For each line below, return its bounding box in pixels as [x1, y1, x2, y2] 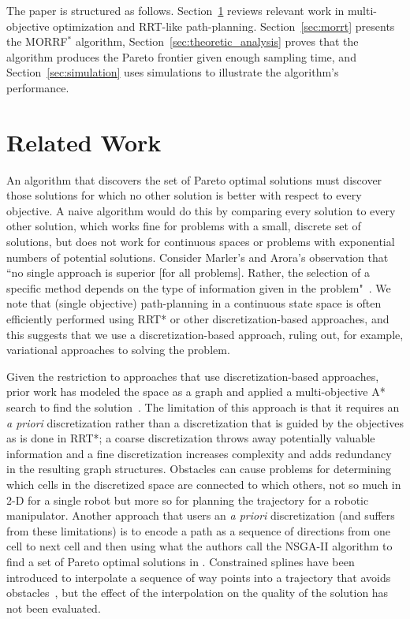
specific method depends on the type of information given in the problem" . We [6, 279, 391, 296]
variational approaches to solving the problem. [6, 341, 230, 358]
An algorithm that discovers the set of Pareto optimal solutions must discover [6, 171, 382, 188]
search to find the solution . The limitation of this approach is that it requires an [6, 399, 400, 415]
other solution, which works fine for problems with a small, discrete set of [6, 218, 361, 234]
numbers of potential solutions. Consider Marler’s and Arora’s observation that [6, 248, 389, 265]
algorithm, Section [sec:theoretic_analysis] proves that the [75, 33, 359, 50]
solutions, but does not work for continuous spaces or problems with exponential [6, 233, 395, 250]
